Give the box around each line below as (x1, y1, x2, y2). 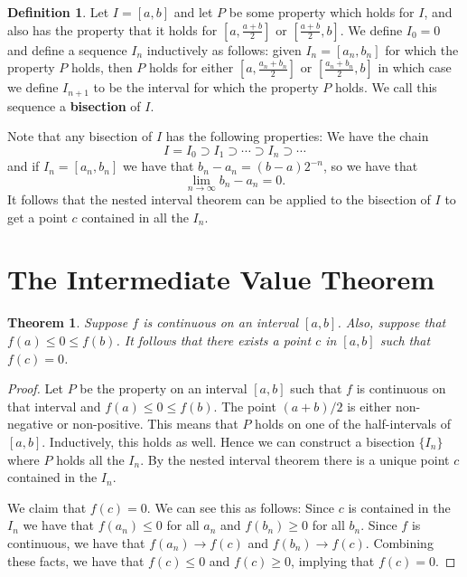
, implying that (291, 551, 375, 570)
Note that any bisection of (7, 127, 153, 146)
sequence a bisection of (7, 96, 141, 115)
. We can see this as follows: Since (146, 497, 335, 516)
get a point (7, 207, 68, 226)
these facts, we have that (7, 551, 145, 570)
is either (347, 396, 392, 415)
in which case (378, 58, 452, 77)
